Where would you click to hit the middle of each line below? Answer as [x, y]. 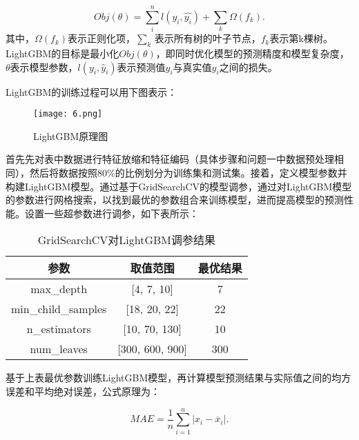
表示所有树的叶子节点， [207, 38]
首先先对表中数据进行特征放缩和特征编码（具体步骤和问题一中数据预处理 [170, 159]
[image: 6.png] [68, 114]
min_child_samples [59, 309]
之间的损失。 [248, 67]
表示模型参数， [44, 67]
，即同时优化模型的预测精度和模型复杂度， [252, 53]
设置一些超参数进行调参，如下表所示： [111, 213]
